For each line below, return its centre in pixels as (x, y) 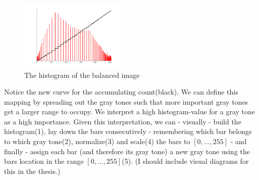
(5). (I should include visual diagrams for (185, 161)
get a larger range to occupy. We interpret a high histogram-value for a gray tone (129, 111)
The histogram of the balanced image (82, 75)
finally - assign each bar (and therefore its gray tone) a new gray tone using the (127, 151)
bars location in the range (44, 161)
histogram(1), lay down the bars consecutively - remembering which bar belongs (128, 131)
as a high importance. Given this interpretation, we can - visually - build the (123, 121)
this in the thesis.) (32, 171)
